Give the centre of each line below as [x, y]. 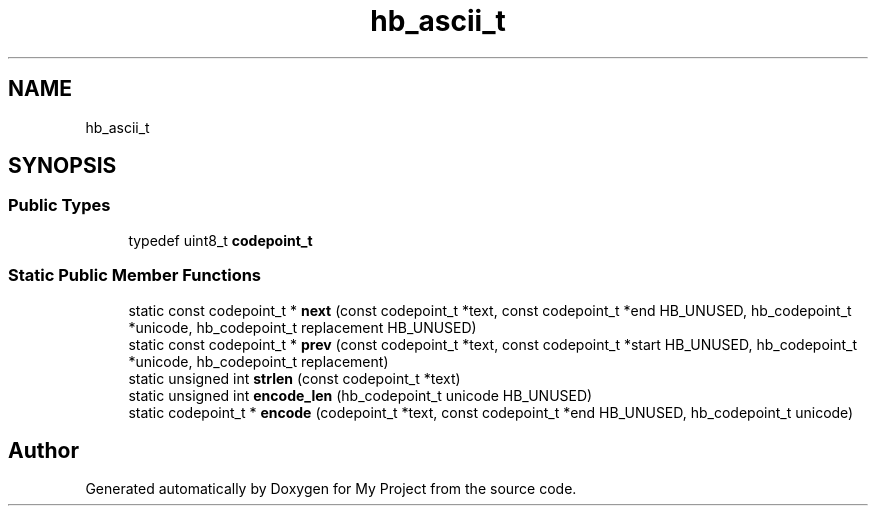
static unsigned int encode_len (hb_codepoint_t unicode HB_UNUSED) [360, 395]
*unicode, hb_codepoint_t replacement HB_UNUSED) [302, 327]
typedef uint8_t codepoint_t [220, 240]
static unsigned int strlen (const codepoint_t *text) [294, 378]
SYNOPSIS [62, 166]
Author [43, 450]
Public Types [59, 205]
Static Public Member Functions [135, 275]
